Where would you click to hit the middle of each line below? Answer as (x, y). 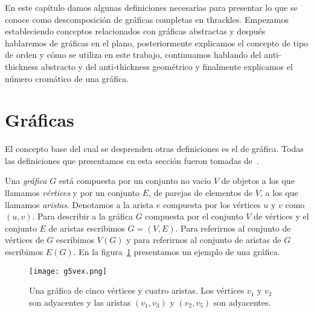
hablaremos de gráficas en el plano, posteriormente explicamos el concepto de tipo (157, 43)
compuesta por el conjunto (194, 216)
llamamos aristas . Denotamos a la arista (79, 204)
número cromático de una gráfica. (67, 78)
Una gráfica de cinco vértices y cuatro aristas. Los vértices (137, 290)
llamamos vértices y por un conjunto (72, 193)
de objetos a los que (258, 181)
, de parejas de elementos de (201, 193)
